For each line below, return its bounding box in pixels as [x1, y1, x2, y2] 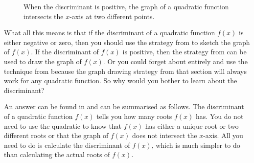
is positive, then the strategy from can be [122, 47, 247, 57]
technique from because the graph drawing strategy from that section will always [4, 66, 247, 76]
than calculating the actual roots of [4, 149, 110, 160]
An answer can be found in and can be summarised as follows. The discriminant [4, 101, 244, 112]
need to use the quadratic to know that [4, 120, 122, 131]
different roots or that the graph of [4, 130, 109, 140]
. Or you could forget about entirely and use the [103, 56, 248, 66]
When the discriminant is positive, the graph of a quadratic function [23, 1, 229, 11]
